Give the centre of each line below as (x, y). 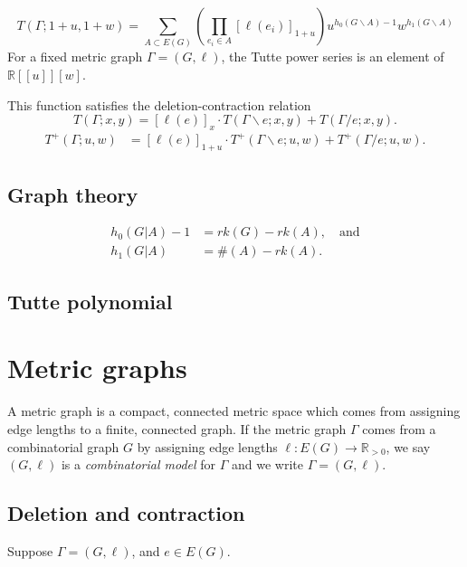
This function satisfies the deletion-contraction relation (159, 104)
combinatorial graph (63, 446)
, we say (408, 446)
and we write (268, 464)
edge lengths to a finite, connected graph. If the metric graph (177, 429)
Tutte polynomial (90, 301)
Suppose (30, 550)
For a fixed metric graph (75, 57)
